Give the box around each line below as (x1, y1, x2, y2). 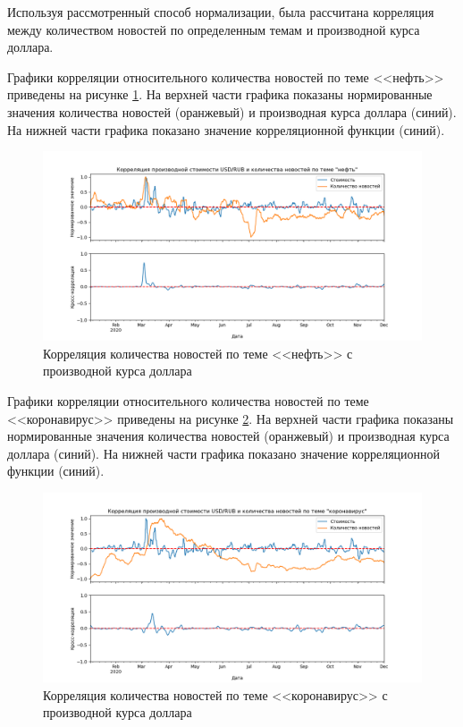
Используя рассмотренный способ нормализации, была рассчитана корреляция (7, 3, 434, 21)
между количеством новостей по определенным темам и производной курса (7, 20, 420, 38)
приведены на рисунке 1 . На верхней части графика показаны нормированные (7, 85, 433, 104)
